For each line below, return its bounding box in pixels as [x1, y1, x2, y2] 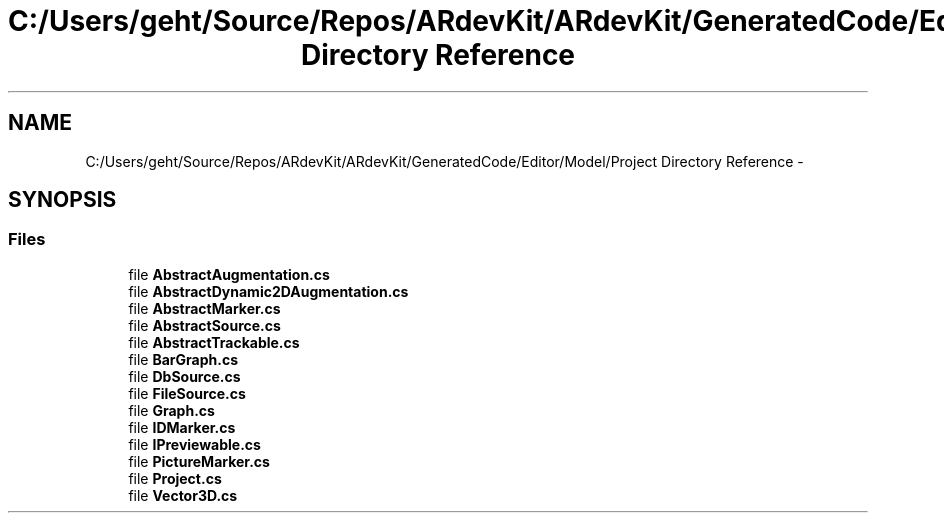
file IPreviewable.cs [128, 435, 261, 453]
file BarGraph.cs [128, 350, 238, 368]
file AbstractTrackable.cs [128, 333, 300, 351]
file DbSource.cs [128, 367, 241, 385]
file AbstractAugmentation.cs [128, 265, 330, 283]
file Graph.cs [128, 401, 215, 419]
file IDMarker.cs [128, 418, 236, 436]
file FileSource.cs [128, 384, 246, 402]
